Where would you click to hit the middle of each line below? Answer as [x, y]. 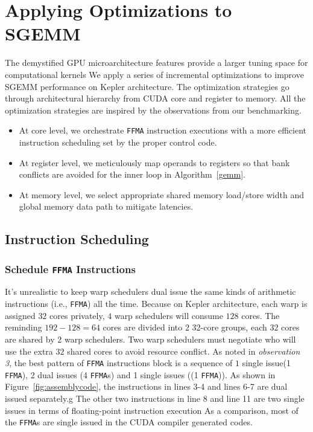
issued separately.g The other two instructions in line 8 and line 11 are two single [155, 398]
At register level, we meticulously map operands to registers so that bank [154, 162]
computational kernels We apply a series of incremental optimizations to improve [154, 74]
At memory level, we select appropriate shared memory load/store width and [161, 194]
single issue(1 [266, 363]
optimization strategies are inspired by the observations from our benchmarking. [153, 110]
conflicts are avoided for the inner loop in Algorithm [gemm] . [132, 174]
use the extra [29, 351]
